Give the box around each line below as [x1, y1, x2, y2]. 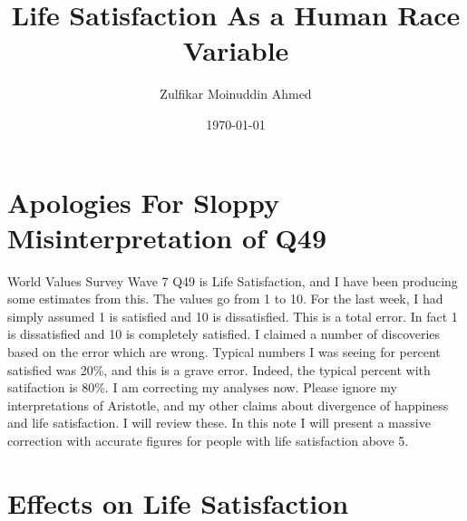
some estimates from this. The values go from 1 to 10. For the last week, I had [7, 289, 443, 308]
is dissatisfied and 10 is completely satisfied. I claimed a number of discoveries [7, 324, 441, 343]
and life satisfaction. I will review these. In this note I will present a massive [7, 413, 431, 432]
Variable [182, 32, 289, 69]
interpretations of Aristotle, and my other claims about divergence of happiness [7, 395, 449, 414]
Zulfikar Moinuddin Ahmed [160, 84, 312, 103]
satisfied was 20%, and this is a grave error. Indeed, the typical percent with [7, 360, 431, 379]
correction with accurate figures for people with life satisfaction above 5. [7, 430, 409, 449]
